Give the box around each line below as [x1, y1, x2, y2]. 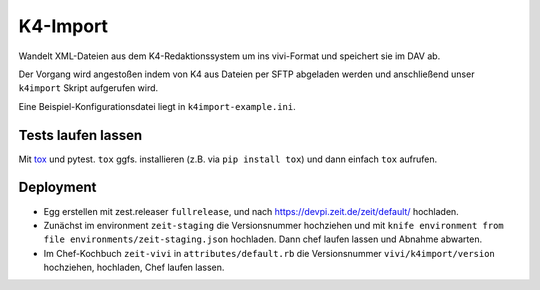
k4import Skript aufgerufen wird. [18, 82, 159, 94]
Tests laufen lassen [18, 126, 143, 144]
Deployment [18, 179, 97, 196]
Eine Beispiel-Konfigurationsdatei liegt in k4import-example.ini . [18, 100, 296, 112]
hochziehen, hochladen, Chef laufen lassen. [43, 261, 225, 274]
